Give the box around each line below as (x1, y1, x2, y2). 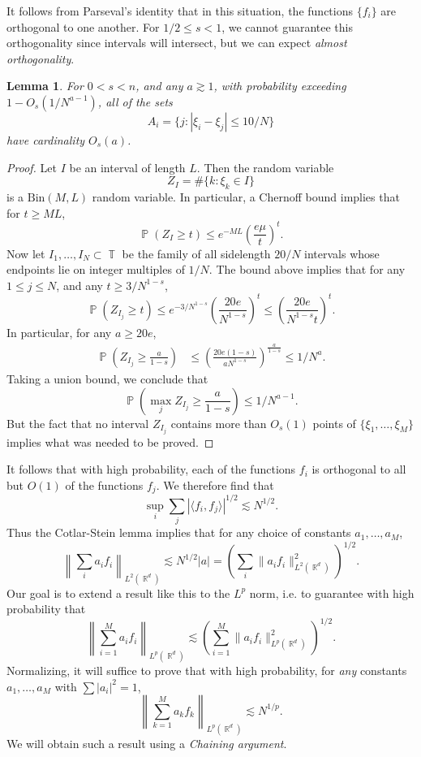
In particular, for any (6, 323, 112, 340)
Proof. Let (6, 158, 57, 175)
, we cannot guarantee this (221, 18, 354, 35)
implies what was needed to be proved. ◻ (6, 433, 214, 450)
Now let (6, 244, 45, 262)
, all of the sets (97, 93, 173, 110)
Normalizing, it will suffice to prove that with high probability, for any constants (6, 661, 407, 678)
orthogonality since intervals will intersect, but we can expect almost (6, 34, 347, 51)
